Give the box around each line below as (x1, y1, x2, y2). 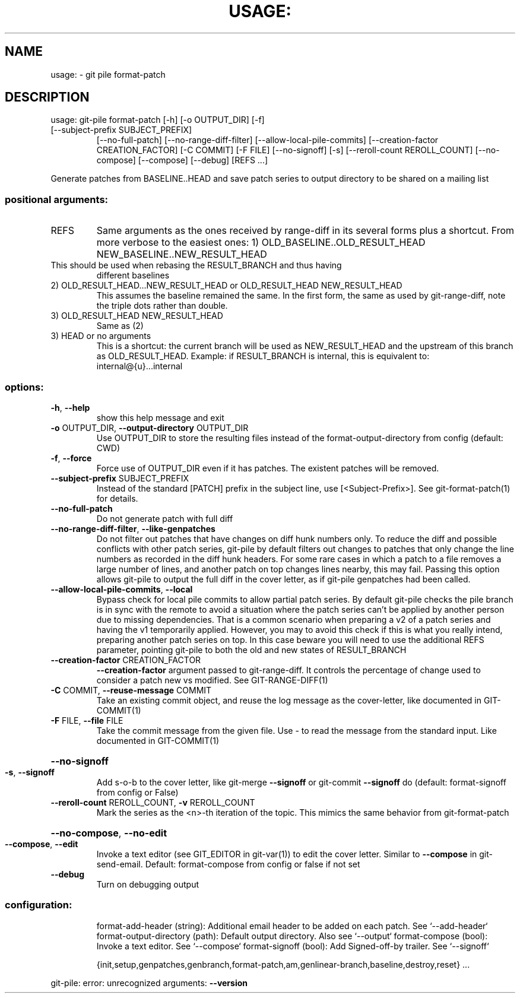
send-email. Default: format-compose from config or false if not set (96, 858, 360, 869)
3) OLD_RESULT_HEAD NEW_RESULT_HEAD (50, 311, 223, 321)
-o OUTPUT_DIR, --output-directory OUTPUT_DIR (50, 422, 249, 433)
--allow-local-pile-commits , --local (50, 584, 193, 594)
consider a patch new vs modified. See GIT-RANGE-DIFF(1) (96, 674, 328, 685)
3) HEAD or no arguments (50, 331, 151, 341)
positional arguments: (5, 193, 109, 205)
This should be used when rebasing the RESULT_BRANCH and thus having (50, 260, 342, 271)
